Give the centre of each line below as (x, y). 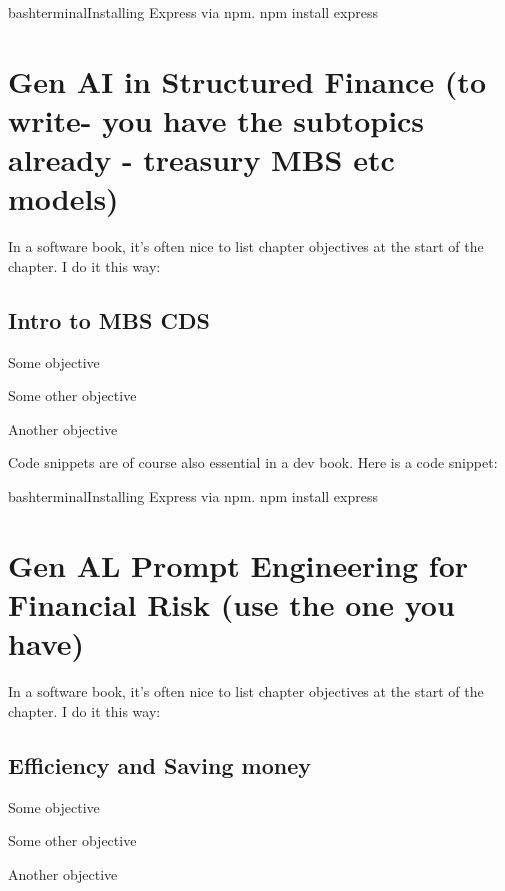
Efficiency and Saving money (159, 764)
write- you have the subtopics (216, 119)
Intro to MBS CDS (109, 319)
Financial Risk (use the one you (231, 604)
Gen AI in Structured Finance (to (247, 80)
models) (63, 198)
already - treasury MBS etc (201, 159)
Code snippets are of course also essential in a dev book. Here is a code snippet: (253, 462)
